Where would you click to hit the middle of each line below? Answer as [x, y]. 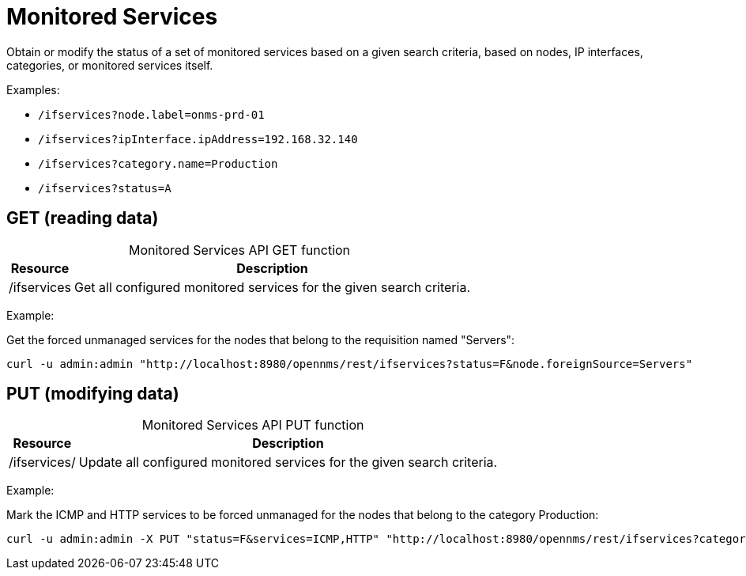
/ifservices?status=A [105, 188]
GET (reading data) [83, 218]
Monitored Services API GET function [239, 250]
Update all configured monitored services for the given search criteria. [288, 462]
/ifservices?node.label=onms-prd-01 [151, 114]
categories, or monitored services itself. [110, 65]
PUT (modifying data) [93, 394]
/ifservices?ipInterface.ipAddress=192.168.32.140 [198, 139]
